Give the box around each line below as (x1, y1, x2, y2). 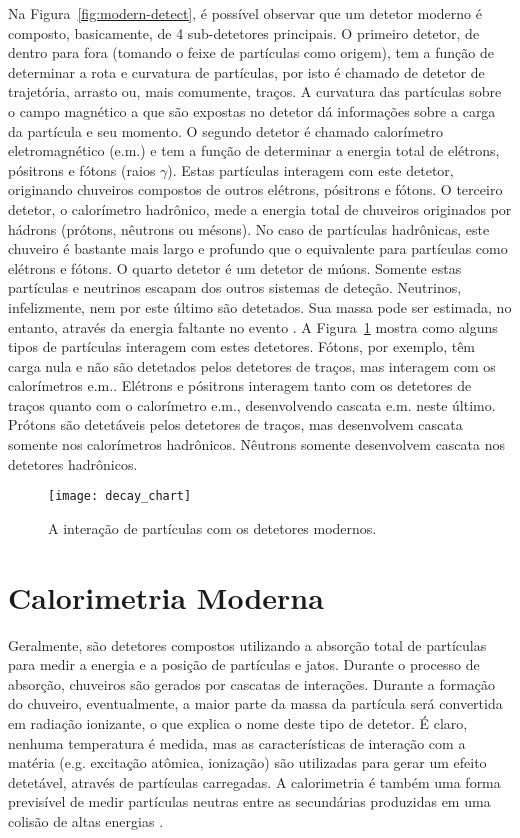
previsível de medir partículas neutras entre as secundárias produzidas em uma (8, 791, 491, 812)
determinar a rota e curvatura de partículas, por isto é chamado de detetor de (8, 61, 485, 82)
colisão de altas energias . (8, 810, 164, 831)
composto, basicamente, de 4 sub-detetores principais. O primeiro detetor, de (8, 22, 480, 43)
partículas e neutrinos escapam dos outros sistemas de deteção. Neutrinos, (8, 277, 462, 298)
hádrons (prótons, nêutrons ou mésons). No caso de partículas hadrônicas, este (8, 218, 490, 239)
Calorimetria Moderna (8, 576, 324, 617)
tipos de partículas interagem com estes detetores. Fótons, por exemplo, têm (8, 336, 476, 357)
